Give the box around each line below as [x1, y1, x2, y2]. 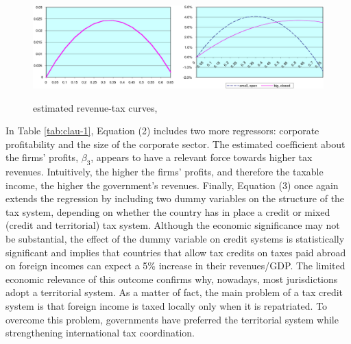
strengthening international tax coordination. [5, 325, 195, 340]
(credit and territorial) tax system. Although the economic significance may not [5, 218, 340, 232]
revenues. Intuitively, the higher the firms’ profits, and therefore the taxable [5, 164, 324, 179]
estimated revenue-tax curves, [33, 100, 158, 114]
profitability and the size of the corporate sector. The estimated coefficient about [5, 136, 346, 151]
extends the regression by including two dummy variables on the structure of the [5, 191, 345, 206]
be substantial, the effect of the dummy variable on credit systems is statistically [5, 232, 345, 246]
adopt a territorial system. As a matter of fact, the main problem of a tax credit [5, 285, 343, 299]
